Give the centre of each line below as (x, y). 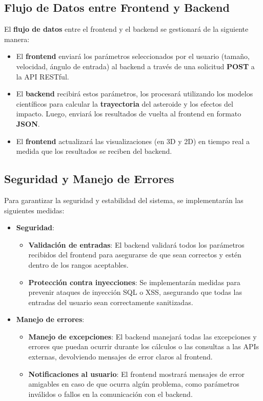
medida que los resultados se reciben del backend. (94, 151)
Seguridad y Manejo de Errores (89, 179)
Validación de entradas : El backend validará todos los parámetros (136, 244)
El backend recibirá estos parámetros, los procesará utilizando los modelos (135, 94)
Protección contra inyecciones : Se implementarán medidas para (134, 282)
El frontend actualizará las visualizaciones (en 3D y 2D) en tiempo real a (133, 141)
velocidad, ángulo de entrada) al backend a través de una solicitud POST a (135, 66)
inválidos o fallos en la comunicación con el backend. (110, 394)
